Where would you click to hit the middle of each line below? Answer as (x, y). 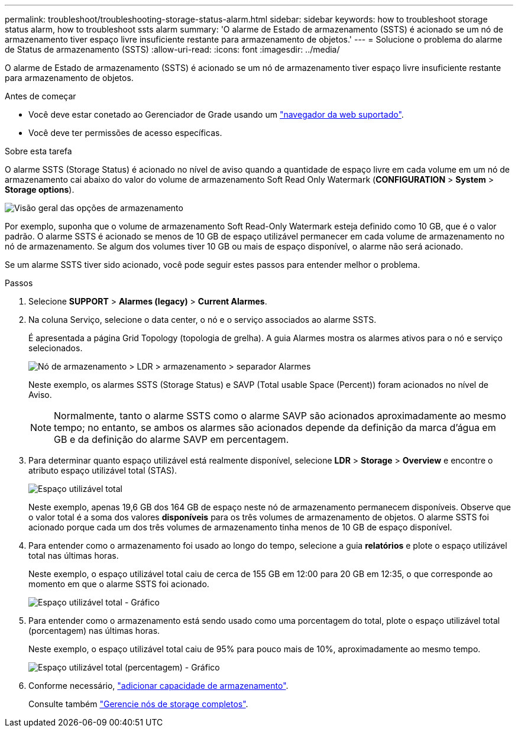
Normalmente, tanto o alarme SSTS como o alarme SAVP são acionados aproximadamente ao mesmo (280, 416)
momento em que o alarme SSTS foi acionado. (119, 584)
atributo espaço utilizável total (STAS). (103, 470)
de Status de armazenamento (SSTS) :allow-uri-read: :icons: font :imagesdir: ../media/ (172, 49)
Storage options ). (40, 190)
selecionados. (56, 348)
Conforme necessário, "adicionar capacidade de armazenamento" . (158, 686)
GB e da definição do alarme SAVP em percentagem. (171, 439)
